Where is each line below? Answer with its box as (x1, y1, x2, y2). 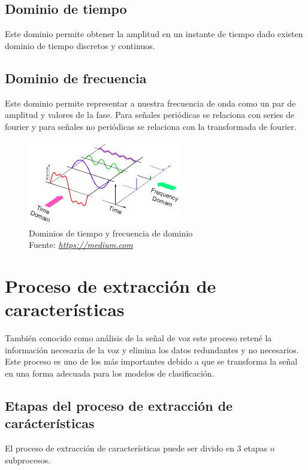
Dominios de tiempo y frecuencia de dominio (29, 226, 193, 239)
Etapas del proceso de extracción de (5, 396, 233, 414)
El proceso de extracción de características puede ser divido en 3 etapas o (5, 442, 274, 454)
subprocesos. (5, 453, 51, 466)
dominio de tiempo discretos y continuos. (5, 39, 155, 51)
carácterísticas (5, 414, 95, 432)
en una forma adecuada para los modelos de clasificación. (5, 367, 215, 380)
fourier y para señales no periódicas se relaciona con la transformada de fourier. (5, 120, 297, 132)
